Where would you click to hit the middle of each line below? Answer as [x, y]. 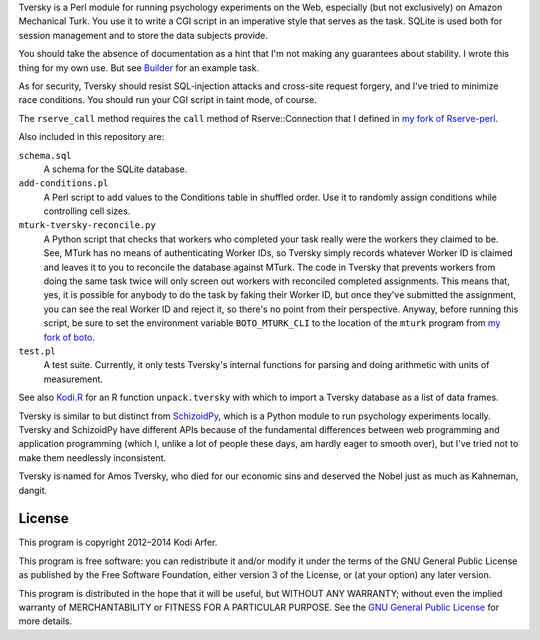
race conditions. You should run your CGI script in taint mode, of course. [167, 100]
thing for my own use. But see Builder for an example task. [139, 67]
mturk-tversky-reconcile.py [87, 225]
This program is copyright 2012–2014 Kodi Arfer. [118, 542]
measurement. [73, 379]
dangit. [33, 490]
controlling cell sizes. [87, 211]
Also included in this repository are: [91, 137]
